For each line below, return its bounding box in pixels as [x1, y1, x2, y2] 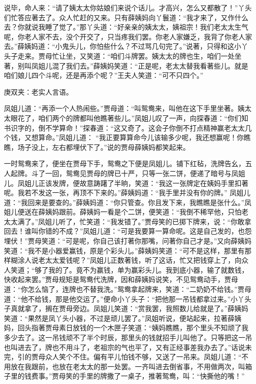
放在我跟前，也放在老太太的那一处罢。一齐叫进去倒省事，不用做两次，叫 [10, 361, 245, 371]
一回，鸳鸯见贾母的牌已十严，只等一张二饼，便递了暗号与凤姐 [45, 168, 245, 178]
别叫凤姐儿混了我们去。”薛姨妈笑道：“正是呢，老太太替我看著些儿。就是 [17, 60, 249, 70]
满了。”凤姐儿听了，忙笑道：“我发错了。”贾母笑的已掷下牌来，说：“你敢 [17, 216, 245, 226]
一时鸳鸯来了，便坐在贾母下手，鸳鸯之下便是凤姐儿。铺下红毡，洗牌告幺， [4, 158, 245, 169]
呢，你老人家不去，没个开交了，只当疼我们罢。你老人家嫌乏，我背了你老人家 [4, 31, 252, 41]
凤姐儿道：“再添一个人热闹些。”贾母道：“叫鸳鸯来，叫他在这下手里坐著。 [4, 103, 238, 113]
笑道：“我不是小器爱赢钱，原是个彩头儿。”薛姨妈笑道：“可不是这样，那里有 [4, 245, 245, 255]
